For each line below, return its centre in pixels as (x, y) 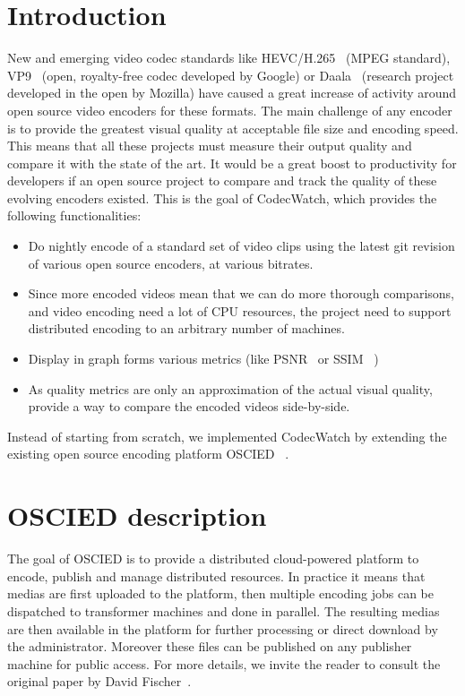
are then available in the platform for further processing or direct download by (223, 628)
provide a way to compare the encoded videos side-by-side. (189, 406)
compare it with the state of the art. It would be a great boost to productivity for (232, 163)
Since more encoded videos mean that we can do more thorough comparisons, (241, 293)
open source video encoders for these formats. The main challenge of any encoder (230, 110)
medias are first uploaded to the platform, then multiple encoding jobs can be (220, 593)
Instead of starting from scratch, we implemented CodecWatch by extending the (227, 436)
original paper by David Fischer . (99, 681)
